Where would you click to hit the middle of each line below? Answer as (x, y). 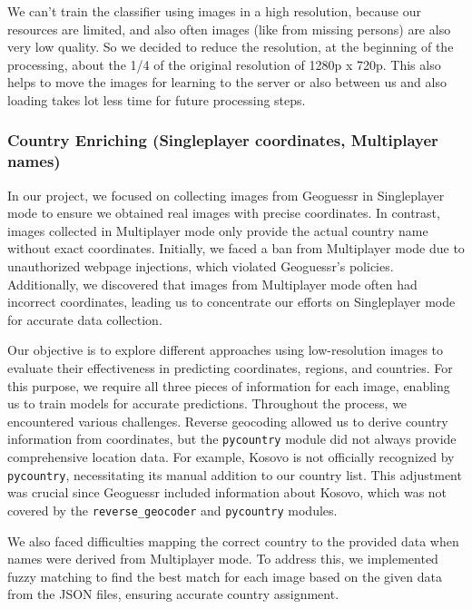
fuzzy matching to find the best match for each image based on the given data (225, 576)
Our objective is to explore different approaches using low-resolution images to (226, 350)
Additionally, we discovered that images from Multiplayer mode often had (212, 284)
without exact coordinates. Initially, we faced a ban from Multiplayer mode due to (236, 248)
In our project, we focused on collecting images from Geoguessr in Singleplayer (226, 195)
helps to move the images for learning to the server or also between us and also (227, 82)
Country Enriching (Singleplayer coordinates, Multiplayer (223, 140)
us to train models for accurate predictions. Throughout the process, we (207, 403)
